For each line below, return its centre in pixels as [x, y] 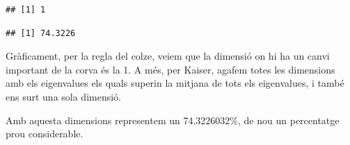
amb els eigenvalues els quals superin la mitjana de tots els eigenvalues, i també [175, 83]
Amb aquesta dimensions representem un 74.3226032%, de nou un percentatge [173, 120]
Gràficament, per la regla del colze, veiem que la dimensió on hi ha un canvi [168, 56]
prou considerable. [45, 134]
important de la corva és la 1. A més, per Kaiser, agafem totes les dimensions [170, 69]
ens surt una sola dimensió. [64, 96]
